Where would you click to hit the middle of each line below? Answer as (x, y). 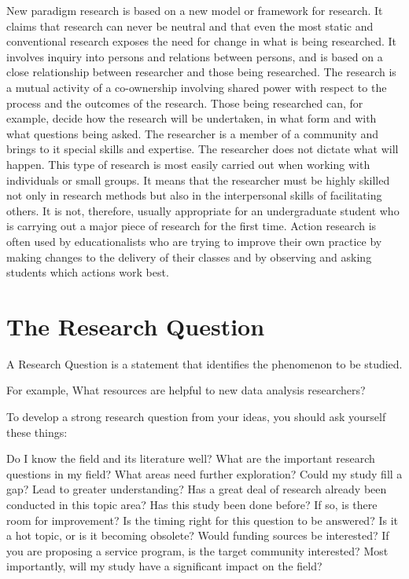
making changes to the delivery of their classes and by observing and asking (189, 257)
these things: (37, 432)
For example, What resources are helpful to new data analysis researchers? (186, 390)
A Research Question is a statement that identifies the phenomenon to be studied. (204, 363)
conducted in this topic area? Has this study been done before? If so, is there (192, 504)
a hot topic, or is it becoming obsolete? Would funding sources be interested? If (198, 535)
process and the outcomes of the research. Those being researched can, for (185, 103)
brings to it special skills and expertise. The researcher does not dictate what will (203, 149)
